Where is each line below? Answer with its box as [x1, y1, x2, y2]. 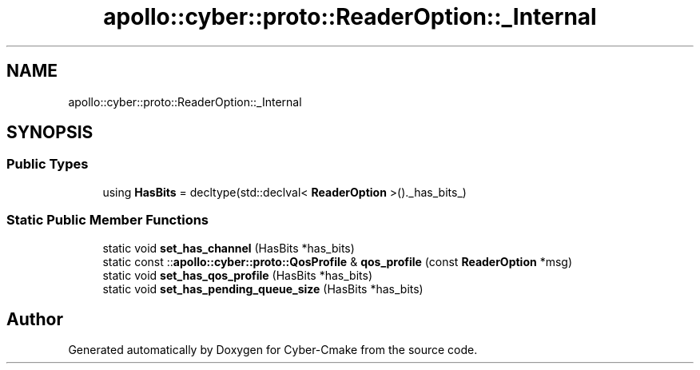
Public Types [6, 156, 89, 173]
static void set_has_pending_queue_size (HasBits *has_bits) [102, 281, 424, 296]
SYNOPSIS [6, 122, 93, 143]
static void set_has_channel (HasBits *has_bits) [102, 241, 355, 255]
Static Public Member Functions [6, 212, 209, 229]
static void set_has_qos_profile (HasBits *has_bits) [102, 268, 372, 282]
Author [6, 308, 63, 329]
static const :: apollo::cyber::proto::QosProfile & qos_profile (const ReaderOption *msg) [102, 254, 573, 269]
